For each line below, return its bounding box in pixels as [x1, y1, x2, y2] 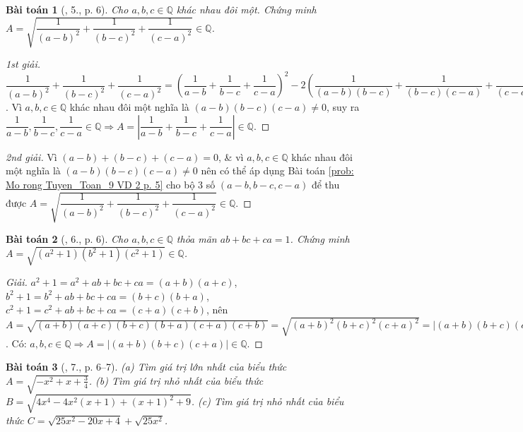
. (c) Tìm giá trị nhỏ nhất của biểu [191, 394, 344, 409]
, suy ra [326, 100, 360, 114]
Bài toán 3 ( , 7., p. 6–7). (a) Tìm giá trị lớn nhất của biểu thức [6, 359, 287, 374]
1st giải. [6, 56, 41, 71]
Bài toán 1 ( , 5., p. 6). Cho [6, 2, 129, 16]
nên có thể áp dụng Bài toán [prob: [201, 163, 354, 178]
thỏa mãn [176, 232, 217, 246]
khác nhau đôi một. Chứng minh [176, 2, 317, 16]
